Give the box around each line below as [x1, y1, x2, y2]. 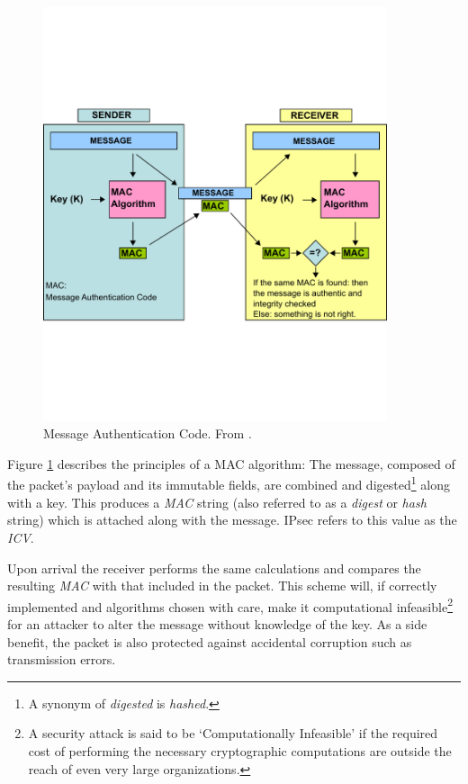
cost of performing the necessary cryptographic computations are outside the [28, 741, 452, 760]
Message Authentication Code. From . [43, 424, 252, 443]
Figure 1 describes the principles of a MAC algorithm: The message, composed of [7, 454, 455, 473]
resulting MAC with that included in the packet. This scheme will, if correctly [7, 576, 437, 595]
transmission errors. [7, 650, 116, 669]
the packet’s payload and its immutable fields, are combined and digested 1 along [7, 473, 450, 494]
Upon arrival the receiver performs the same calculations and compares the [7, 558, 421, 577]
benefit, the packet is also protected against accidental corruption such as [7, 632, 412, 651]
